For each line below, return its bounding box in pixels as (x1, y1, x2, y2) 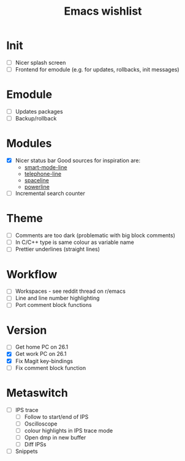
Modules (6, 136, 52, 150)
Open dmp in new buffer (24, 433, 86, 441)
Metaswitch (6, 386, 69, 400)
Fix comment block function (15, 364, 86, 371)
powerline (24, 183, 50, 191)
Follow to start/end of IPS (24, 413, 89, 420)
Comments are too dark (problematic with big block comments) (15, 232, 176, 239)
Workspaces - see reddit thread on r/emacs (15, 287, 126, 295)
